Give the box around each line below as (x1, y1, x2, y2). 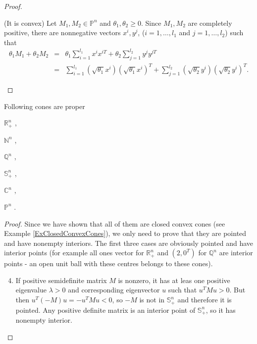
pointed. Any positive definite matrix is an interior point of (15, 304, 196, 315)
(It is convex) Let (4, 17, 57, 28)
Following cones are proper (4, 101, 85, 111)
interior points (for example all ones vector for (4, 247, 144, 258)
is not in (139, 294, 165, 305)
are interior (219, 247, 253, 258)
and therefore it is (177, 294, 232, 305)
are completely (188, 17, 232, 28)
